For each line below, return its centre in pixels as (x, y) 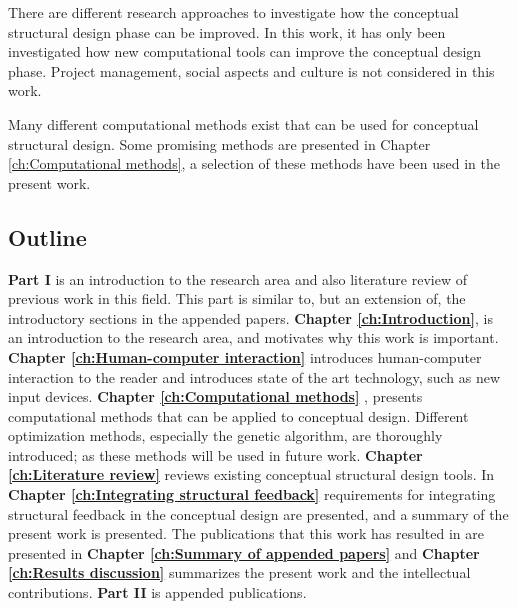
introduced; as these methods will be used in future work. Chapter (215, 454)
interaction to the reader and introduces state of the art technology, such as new (254, 376)
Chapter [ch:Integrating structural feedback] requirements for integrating (252, 494)
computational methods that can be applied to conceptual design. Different (238, 415)
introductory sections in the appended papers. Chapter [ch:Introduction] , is (250, 317)
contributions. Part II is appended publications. (157, 592)
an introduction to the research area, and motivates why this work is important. (253, 337)
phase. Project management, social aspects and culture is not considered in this (251, 70)
